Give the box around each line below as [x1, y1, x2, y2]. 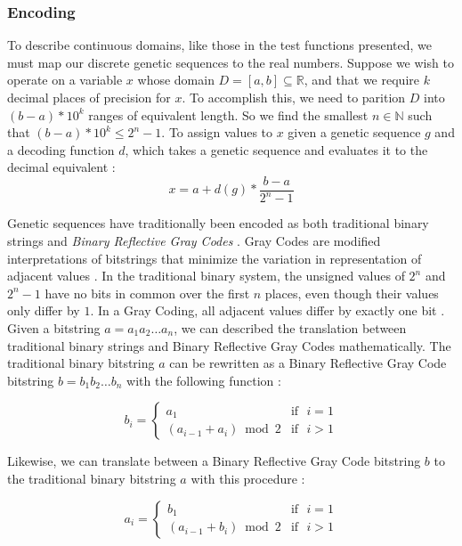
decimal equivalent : [7, 158, 116, 176]
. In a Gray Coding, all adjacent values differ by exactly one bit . [90, 301, 445, 320]
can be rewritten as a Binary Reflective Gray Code [169, 354, 447, 372]
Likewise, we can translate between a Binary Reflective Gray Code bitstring [7, 452, 421, 470]
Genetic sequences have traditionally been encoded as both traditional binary [7, 214, 429, 232]
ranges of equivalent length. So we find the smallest [88, 105, 369, 124]
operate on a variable [7, 70, 123, 89]
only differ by [7, 301, 80, 320]
